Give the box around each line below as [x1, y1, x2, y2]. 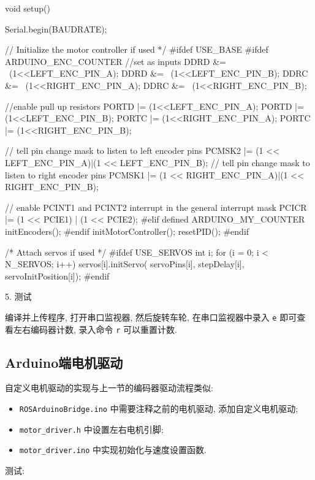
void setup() [5, 2, 50, 14]
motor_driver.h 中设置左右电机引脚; [19, 422, 164, 435]
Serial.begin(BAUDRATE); [5, 22, 107, 35]
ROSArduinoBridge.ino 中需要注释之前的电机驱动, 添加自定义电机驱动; [19, 402, 298, 414]
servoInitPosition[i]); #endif [5, 269, 110, 282]
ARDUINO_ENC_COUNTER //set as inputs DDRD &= [5, 55, 226, 67]
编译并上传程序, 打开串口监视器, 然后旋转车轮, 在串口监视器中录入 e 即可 [5, 310, 297, 323]
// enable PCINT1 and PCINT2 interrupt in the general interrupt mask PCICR [5, 200, 307, 213]
